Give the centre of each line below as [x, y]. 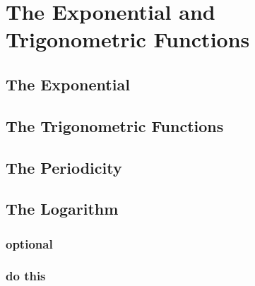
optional [29, 243]
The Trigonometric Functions [115, 125]
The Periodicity [64, 167]
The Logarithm [62, 209]
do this [26, 276]
